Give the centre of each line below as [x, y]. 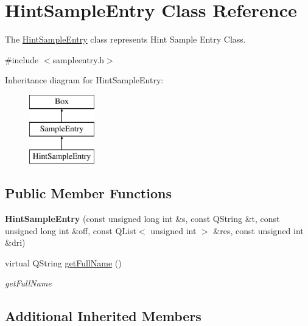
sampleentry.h [79, 59]
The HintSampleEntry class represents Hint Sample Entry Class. [125, 39]
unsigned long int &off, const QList [71, 230]
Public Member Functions [88, 193]
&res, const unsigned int [258, 230]
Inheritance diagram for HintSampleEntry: [84, 80]
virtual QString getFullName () [63, 262]
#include [22, 59]
